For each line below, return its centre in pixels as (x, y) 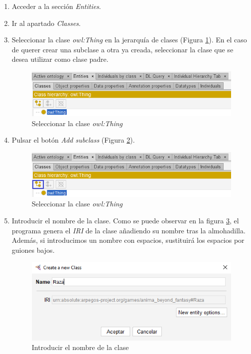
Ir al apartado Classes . (46, 23)
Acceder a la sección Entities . (56, 6)
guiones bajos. (33, 250)
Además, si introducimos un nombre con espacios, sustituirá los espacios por (128, 240)
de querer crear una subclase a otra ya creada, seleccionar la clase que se (123, 49)
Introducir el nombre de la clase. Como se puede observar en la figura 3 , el (125, 220)
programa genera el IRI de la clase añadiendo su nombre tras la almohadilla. (128, 230)
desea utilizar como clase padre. (60, 59)
